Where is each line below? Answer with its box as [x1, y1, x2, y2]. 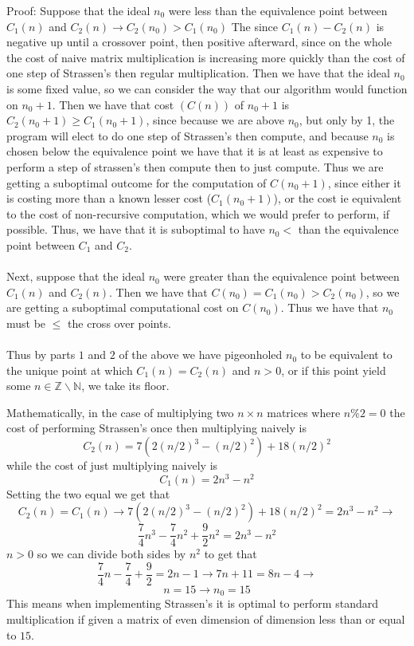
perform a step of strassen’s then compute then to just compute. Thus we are [6, 158, 384, 175]
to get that [204, 546, 257, 562]
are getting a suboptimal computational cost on [6, 299, 239, 316]
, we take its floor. [81, 377, 170, 394]
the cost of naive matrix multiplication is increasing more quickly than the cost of [6, 49, 405, 65]
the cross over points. [68, 314, 171, 331]
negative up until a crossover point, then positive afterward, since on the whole [6, 33, 392, 50]
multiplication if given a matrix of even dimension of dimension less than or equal [6, 611, 405, 628]
